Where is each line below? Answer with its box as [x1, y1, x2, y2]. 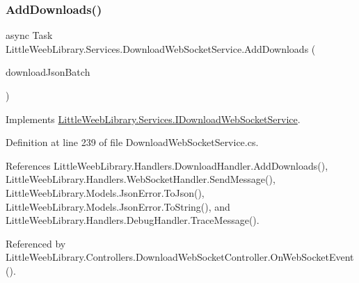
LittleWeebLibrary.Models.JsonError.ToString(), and [6, 199, 230, 213]
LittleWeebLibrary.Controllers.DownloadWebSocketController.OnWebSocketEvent [6, 250, 354, 264]
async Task [6, 28, 53, 42]
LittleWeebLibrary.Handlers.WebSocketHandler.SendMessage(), [6, 172, 276, 186]
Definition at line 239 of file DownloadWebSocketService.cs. [6, 135, 259, 149]
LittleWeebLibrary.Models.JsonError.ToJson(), [6, 185, 205, 200]
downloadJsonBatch [6, 65, 90, 79]
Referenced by [6, 236, 66, 250]
